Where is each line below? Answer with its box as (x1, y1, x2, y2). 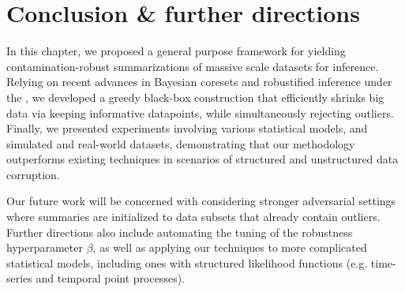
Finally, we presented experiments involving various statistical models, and (6, 120, 368, 137)
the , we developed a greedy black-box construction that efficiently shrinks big (6, 88, 384, 105)
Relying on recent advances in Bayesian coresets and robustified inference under (6, 73, 392, 90)
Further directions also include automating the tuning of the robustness (6, 223, 353, 240)
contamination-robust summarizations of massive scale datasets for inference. (6, 58, 379, 74)
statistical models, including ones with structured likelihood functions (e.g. (6, 254, 368, 271)
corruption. (6, 166, 60, 182)
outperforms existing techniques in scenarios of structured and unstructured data (6, 151, 399, 167)
